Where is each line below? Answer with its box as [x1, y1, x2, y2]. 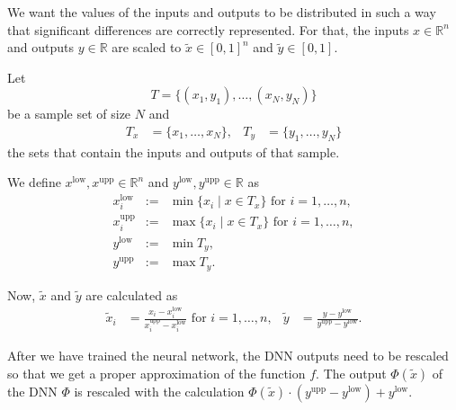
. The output [316, 363, 387, 382]
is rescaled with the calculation [74, 381, 245, 400]
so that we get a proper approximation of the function [7, 363, 306, 382]
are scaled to [112, 38, 182, 57]
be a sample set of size [7, 104, 131, 123]
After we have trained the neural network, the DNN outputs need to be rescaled [7, 346, 449, 365]
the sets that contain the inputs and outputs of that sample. [7, 142, 340, 161]
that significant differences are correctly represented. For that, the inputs [7, 20, 409, 39]
